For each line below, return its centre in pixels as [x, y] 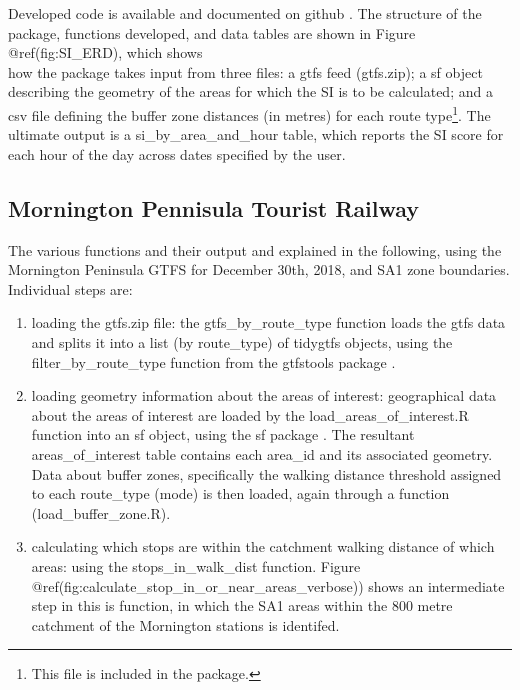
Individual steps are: [70, 288]
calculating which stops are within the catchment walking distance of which [263, 546]
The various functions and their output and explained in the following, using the [255, 249]
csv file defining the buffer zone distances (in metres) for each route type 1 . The [249, 113]
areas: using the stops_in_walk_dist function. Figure [196, 565]
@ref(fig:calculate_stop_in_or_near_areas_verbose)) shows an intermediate [268, 585]
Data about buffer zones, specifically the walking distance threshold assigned [266, 473]
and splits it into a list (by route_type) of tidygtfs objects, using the [242, 341]
